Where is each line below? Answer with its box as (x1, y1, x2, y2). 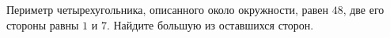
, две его (343, 2, 384, 17)
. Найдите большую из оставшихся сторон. (106, 16, 314, 33)
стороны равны (6, 16, 79, 33)
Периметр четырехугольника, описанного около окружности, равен (6, 2, 328, 17)
